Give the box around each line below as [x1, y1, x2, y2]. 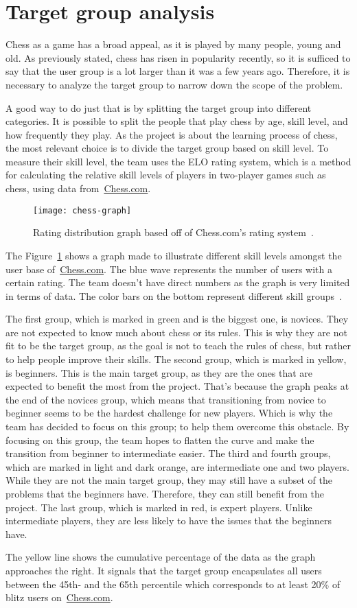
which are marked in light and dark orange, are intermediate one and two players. [5, 459, 349, 473]
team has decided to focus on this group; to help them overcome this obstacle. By [5, 419, 349, 434]
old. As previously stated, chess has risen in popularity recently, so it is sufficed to [5, 50, 351, 65]
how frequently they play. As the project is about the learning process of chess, [5, 127, 338, 141]
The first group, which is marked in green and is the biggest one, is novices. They [5, 312, 349, 326]
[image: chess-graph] [33, 205, 132, 215]
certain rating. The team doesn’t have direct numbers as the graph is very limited [5, 275, 350, 290]
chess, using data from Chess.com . [5, 181, 151, 196]
